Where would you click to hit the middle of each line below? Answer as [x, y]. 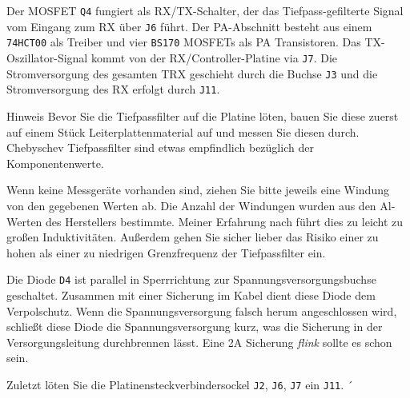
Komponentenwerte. [55, 163]
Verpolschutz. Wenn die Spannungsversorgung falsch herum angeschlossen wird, [202, 310]
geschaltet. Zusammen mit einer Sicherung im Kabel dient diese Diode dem [191, 295]
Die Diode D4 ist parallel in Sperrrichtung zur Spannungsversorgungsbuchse [191, 279]
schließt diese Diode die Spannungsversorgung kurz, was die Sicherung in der [195, 326]
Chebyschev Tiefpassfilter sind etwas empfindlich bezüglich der [160, 147]
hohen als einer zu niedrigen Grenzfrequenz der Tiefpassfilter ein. [166, 252]
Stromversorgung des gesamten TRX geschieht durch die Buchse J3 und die [192, 73]
